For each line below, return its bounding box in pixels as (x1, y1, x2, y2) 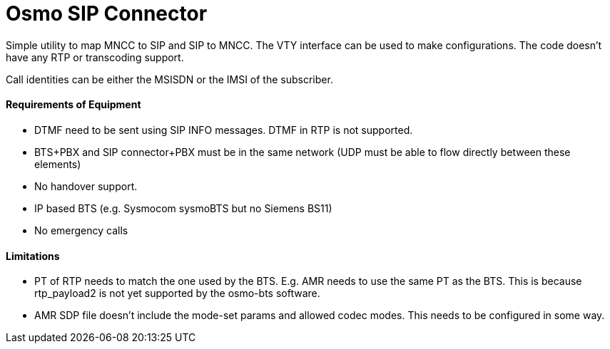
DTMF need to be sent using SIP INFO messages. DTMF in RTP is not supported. (34, 123, 413, 136)
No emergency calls (34, 224, 128, 236)
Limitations (6, 249, 60, 262)
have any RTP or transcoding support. (6, 51, 184, 63)
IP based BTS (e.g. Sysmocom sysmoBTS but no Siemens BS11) (34, 202, 332, 214)
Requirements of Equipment (6, 98, 141, 111)
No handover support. (34, 179, 138, 192)
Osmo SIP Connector (6, 1, 208, 26)
